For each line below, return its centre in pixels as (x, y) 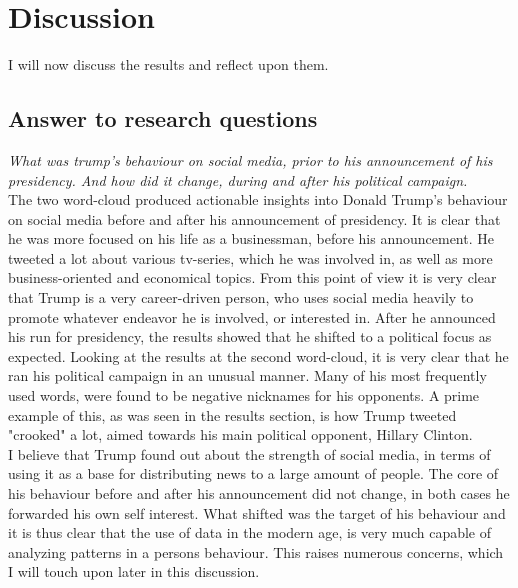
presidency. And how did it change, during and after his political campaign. (238, 179)
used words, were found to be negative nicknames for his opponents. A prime (244, 395)
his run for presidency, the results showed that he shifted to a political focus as (250, 336)
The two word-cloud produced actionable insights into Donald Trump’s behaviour (258, 199)
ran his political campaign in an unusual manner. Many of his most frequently (247, 375)
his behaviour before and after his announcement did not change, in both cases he (259, 493)
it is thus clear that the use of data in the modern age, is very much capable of (249, 532)
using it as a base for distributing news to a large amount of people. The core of (253, 473)
